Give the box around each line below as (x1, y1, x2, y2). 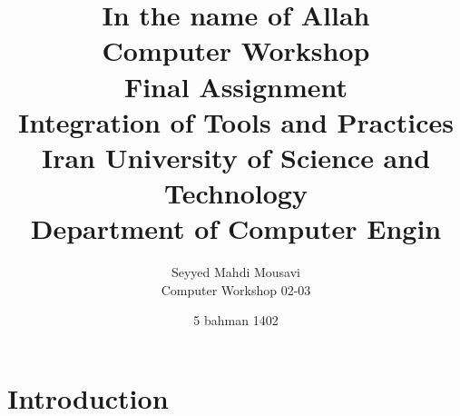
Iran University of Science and (41, 138, 431, 175)
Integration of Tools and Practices (17, 103, 455, 140)
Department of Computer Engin (30, 210, 442, 247)
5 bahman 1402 (193, 311, 279, 330)
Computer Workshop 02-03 (161, 280, 311, 299)
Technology (164, 174, 308, 212)
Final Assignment (123, 67, 348, 104)
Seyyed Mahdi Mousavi (171, 262, 301, 282)
